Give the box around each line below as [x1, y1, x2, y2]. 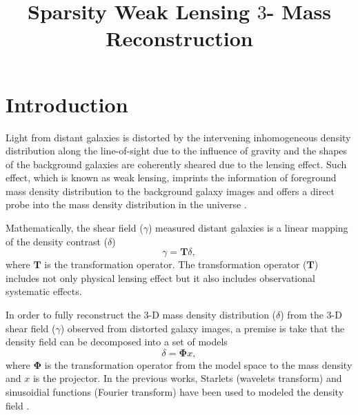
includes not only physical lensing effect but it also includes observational [6, 270, 315, 285]
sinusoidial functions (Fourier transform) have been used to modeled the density [6, 385, 344, 398]
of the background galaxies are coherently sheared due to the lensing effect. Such [6, 156, 347, 171]
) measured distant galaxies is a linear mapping [148, 221, 348, 235]
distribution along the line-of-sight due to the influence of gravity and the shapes [6, 143, 348, 158]
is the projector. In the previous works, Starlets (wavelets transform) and [32, 371, 342, 385]
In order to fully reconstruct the [6, 307, 141, 322]
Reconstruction [106, 24, 253, 52]
